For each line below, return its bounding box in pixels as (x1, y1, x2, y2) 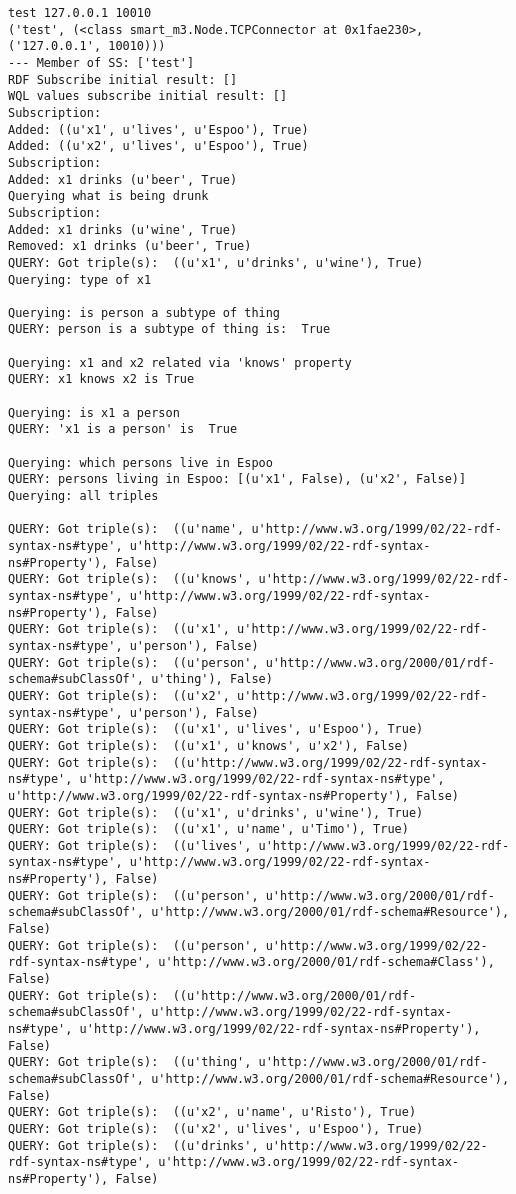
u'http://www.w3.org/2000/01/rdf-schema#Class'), (158, 955, 495, 970)
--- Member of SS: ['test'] (8, 55, 195, 70)
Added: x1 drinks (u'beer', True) (8, 172, 238, 187)
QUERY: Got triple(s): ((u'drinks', (8, 1138, 259, 1153)
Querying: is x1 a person (8, 405, 180, 420)
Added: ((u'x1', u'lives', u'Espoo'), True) (8, 122, 309, 137)
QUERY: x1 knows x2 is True (8, 372, 195, 387)
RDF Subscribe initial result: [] (8, 72, 238, 87)
